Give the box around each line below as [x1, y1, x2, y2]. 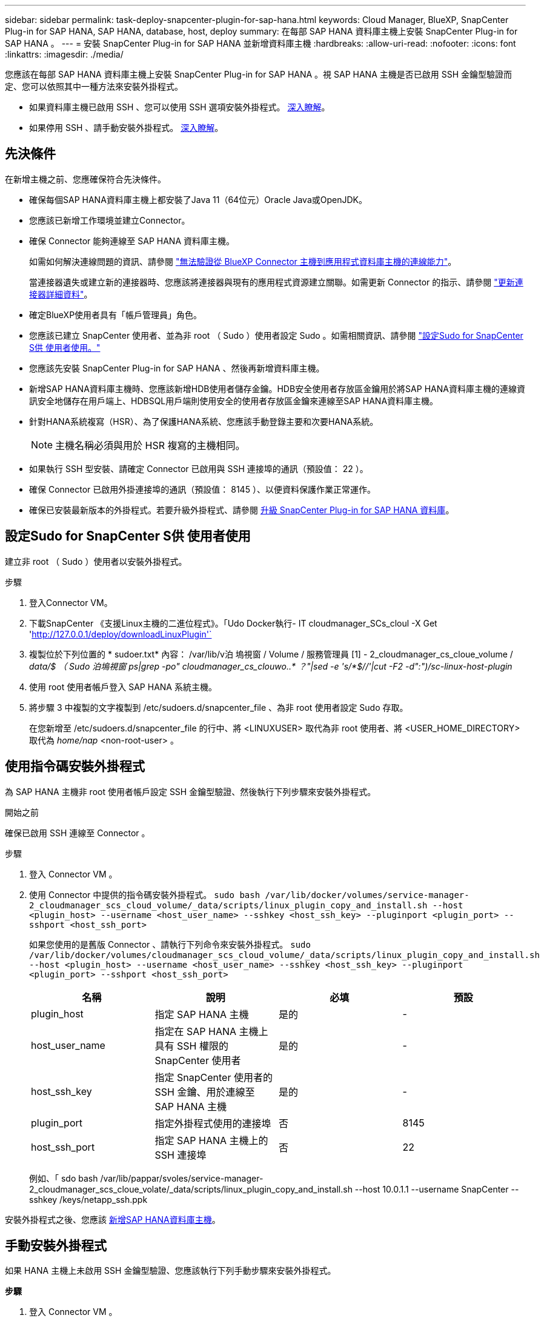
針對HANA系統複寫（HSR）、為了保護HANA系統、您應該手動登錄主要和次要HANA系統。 [29, 416, 379, 427]
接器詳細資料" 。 [29, 288, 93, 299]
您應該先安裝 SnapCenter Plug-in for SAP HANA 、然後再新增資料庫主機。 [29, 362, 325, 373]
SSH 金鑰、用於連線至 [154, 1085, 255, 1098]
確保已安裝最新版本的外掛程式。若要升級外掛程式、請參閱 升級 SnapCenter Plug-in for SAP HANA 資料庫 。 [29, 504, 454, 515]
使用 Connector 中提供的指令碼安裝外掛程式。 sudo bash [29, 889, 260, 900]
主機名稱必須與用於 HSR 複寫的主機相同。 [55, 439, 245, 451]
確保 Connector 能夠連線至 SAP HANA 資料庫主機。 [29, 235, 234, 246]
